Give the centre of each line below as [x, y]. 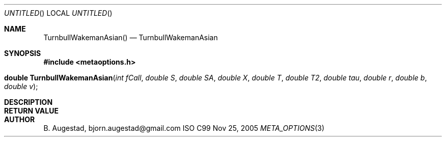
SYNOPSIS [23, 53]
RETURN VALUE [31, 111]
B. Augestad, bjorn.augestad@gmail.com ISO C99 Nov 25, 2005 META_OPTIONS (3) [184, 128]
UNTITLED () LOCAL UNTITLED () [58, 13]
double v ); [21, 86]
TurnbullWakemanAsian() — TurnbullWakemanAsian [131, 37]
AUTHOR [20, 119]
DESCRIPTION [29, 102]
